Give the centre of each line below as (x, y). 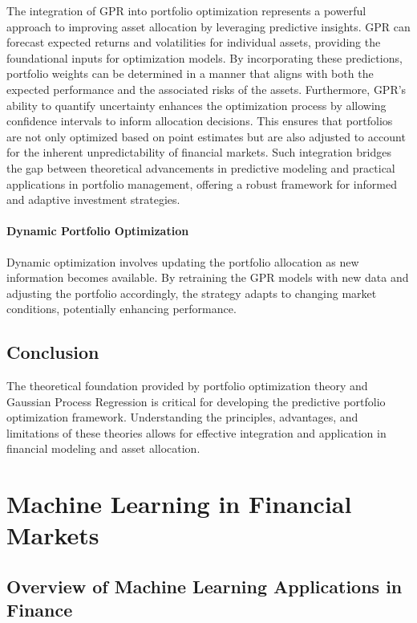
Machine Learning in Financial (179, 504)
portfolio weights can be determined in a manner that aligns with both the (190, 73)
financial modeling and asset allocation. (103, 448)
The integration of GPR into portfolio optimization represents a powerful (186, 10)
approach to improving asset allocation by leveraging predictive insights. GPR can (208, 26)
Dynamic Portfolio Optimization (98, 231)
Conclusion (53, 352)
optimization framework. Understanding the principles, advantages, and (182, 417)
